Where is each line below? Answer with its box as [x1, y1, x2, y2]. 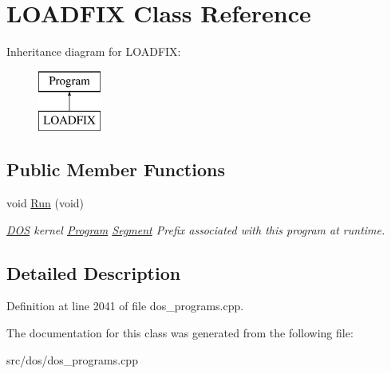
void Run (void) [6, 195, 85, 211]
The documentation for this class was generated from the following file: [6, 325, 353, 341]
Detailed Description [6, 260, 181, 285]
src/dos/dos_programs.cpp [6, 351, 138, 368]
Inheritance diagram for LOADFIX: [6, 43, 181, 60]
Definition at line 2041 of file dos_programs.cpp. [6, 297, 244, 314]
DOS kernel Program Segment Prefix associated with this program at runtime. [6, 221, 385, 238]
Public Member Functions [6, 157, 225, 182]
